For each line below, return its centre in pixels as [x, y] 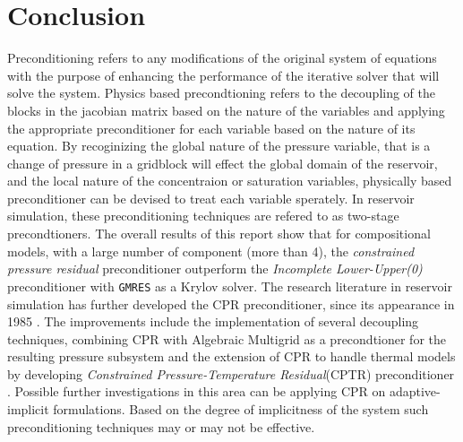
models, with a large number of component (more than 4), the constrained [211, 251]
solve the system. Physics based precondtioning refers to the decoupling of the [222, 93]
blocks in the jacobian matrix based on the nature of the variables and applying [226, 110]
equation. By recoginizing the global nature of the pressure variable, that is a [219, 146]
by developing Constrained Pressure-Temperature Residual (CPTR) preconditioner [231, 373]
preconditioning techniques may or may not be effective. [161, 426]
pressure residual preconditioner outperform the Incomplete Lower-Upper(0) [215, 269]
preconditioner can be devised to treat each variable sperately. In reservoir [211, 198]
